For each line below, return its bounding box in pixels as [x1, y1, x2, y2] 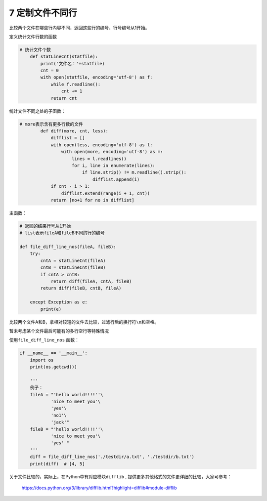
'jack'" [50, 419, 69, 425]
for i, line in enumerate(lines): [72, 163, 155, 168]
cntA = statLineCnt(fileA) [40, 257, 106, 263]
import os [30, 357, 54, 363]
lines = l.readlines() [72, 156, 127, 162]
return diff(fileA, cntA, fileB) [50, 279, 132, 284]
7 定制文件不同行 [9, 7, 77, 18]
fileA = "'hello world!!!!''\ [30, 392, 103, 397]
